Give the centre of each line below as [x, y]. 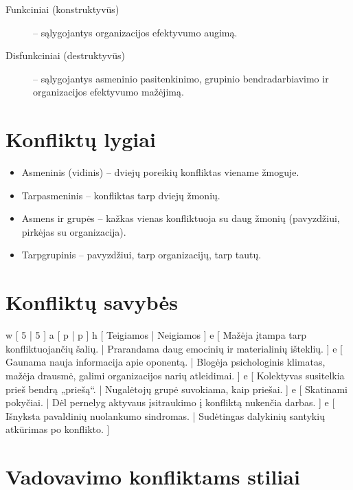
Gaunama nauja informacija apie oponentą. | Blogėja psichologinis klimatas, [166, 362]
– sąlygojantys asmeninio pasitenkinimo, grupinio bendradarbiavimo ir [181, 78]
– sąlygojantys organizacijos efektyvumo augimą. [135, 32]
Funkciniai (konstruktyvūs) [62, 9]
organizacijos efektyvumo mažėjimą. [109, 92]
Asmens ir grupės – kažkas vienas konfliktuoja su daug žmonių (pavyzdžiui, [181, 218]
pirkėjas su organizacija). [74, 231]
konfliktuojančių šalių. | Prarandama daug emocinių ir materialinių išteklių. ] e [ [174, 348]
